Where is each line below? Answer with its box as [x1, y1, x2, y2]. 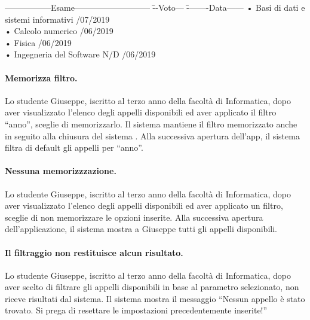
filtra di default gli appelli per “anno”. [5, 141, 143, 154]
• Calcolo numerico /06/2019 [5, 25, 113, 37]
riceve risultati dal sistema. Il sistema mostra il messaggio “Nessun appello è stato [5, 292, 305, 304]
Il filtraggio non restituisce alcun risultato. [5, 246, 183, 258]
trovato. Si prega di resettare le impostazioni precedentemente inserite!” [5, 304, 268, 316]
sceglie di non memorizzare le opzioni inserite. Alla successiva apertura [5, 211, 263, 223]
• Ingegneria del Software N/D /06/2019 [5, 48, 156, 60]
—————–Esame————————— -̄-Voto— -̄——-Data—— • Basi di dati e [5, 1, 305, 13]
